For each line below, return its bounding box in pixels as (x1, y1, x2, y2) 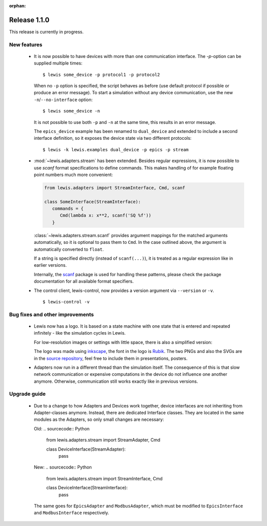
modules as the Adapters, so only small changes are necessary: (34, 416, 164, 422)
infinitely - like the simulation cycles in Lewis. (34, 330, 126, 336)
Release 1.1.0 (9, 15, 49, 24)
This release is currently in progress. (9, 29, 84, 35)
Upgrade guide (9, 391, 46, 398)
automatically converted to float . (34, 246, 104, 252)
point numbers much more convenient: (34, 172, 113, 177)
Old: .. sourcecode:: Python (34, 425, 90, 431)
